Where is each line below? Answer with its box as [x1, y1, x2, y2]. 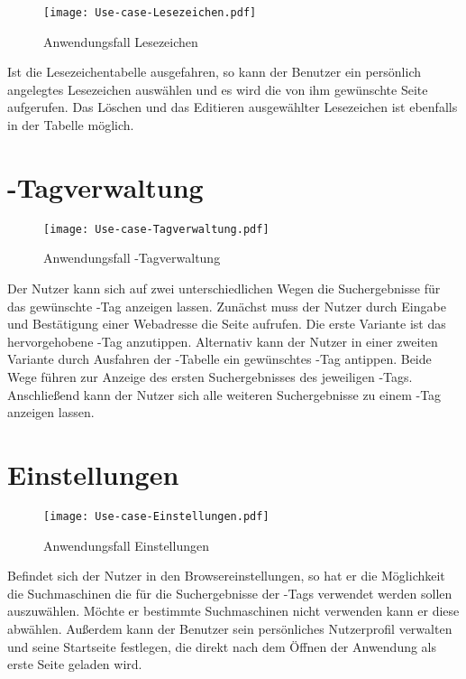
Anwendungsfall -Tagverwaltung [43, 248, 221, 267]
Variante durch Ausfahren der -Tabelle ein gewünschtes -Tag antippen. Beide [7, 349, 432, 368]
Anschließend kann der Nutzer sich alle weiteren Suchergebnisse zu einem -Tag [7, 385, 442, 404]
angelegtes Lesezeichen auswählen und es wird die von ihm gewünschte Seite [7, 79, 428, 98]
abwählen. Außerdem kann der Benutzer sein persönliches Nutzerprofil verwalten [7, 619, 452, 637]
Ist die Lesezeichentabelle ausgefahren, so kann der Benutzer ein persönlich [7, 62, 422, 81]
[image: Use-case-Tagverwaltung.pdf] [43, 222, 270, 236]
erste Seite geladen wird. [7, 655, 142, 674]
